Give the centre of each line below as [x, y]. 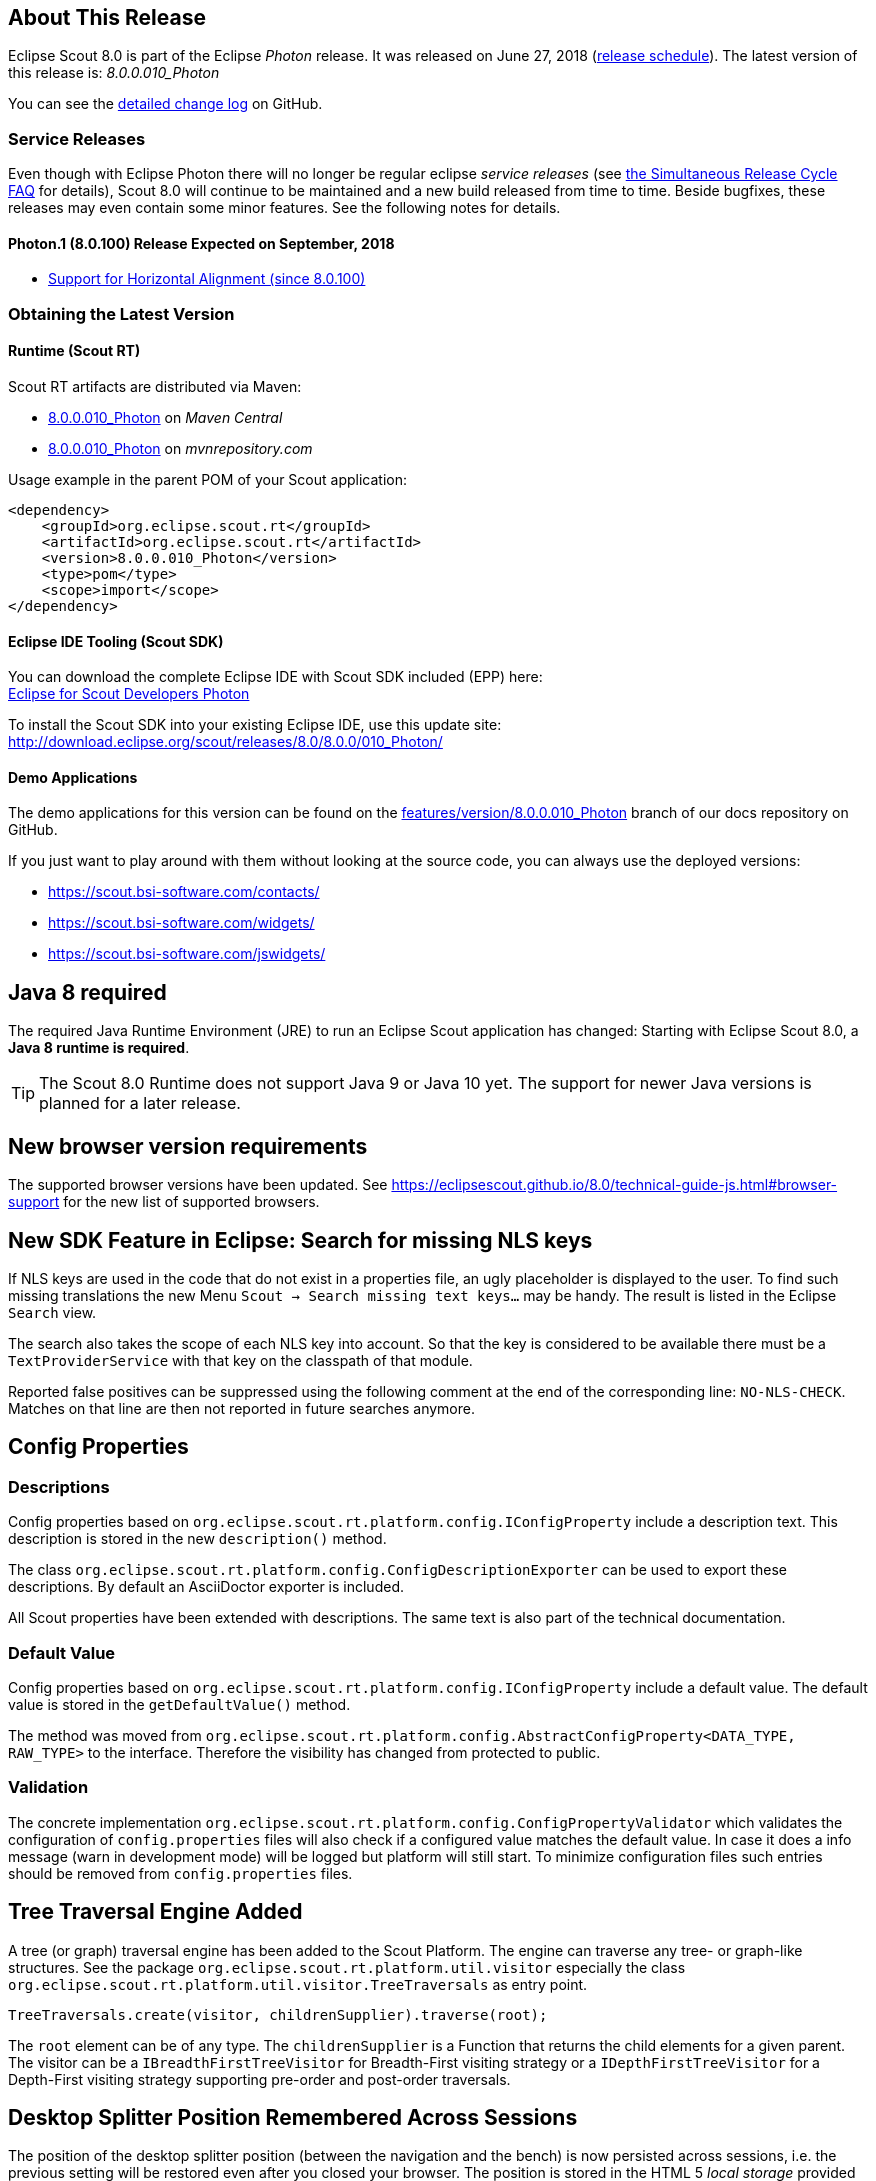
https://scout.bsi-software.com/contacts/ [184, 892]
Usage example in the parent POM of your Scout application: [207, 479]
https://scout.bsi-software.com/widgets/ [181, 923]
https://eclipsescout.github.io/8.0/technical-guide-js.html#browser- [614, 1185]
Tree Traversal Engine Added [155, 1912]
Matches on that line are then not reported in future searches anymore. [241, 1408]
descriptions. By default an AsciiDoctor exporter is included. [206, 1587]
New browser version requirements [188, 1146]
